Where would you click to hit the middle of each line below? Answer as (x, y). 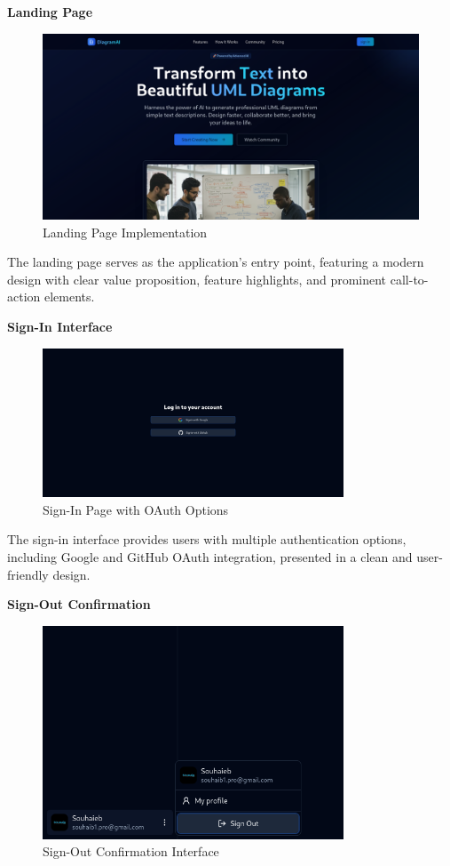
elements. (69, 297)
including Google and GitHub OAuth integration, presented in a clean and (210, 557)
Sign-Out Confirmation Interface (131, 851)
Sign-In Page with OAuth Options (136, 509)
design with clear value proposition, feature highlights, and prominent (197, 279)
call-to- (409, 279)
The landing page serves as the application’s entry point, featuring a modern (216, 262)
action (24, 297)
